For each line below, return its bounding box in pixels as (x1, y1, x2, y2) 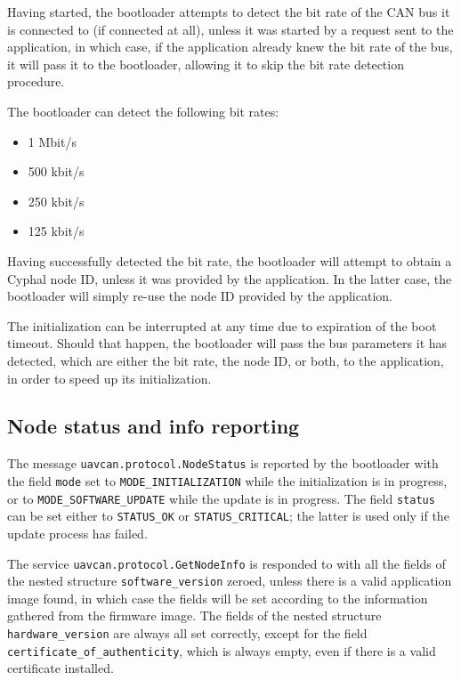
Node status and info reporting (7, 412, 300, 440)
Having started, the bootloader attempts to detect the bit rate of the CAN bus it (7, 3, 450, 20)
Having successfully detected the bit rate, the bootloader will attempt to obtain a (7, 251, 452, 270)
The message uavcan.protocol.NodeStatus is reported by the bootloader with (7, 454, 439, 473)
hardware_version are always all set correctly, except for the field (7, 624, 368, 643)
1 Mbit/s (28, 132, 77, 150)
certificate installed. (7, 659, 114, 677)
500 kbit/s (28, 162, 85, 181)
